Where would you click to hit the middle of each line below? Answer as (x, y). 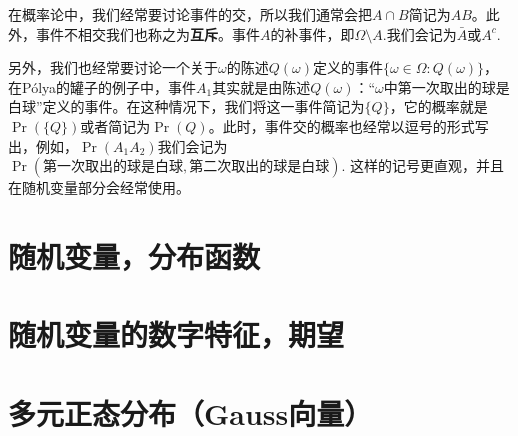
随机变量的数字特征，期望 (176, 334)
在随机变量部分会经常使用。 (99, 187)
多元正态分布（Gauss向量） (190, 412)
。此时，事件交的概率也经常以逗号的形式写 (348, 125)
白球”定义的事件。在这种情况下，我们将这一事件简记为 (186, 106)
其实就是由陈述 (261, 86)
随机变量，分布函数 (134, 255)
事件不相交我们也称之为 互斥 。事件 (147, 33)
